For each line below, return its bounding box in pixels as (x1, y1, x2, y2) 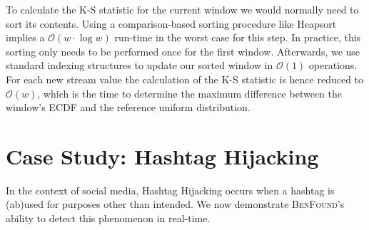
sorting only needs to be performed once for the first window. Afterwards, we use (6, 43, 360, 58)
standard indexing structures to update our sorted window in (6, 58, 273, 73)
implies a (6, 30, 45, 45)
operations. (308, 58, 358, 73)
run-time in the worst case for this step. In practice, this (114, 30, 361, 45)
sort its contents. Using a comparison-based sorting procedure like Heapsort (6, 16, 337, 31)
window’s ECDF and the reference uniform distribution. (6, 100, 251, 115)
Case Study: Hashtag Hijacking (6, 141, 319, 170)
